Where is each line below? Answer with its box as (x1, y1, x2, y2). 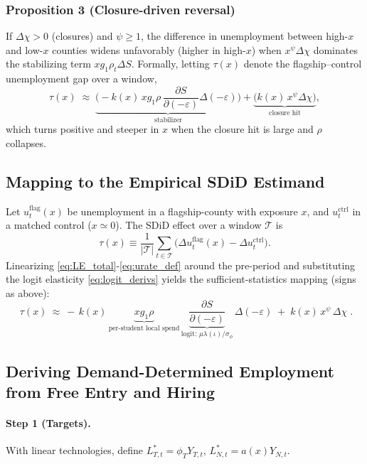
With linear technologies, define (6, 443, 144, 458)
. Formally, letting (131, 56, 210, 71)
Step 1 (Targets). (6, 416, 91, 431)
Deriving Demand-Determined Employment (6, 360, 334, 382)
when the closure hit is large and (171, 122, 314, 136)
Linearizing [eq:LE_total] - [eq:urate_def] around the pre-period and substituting (6, 257, 356, 272)
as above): (6, 285, 50, 300)
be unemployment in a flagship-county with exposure (67, 203, 298, 218)
